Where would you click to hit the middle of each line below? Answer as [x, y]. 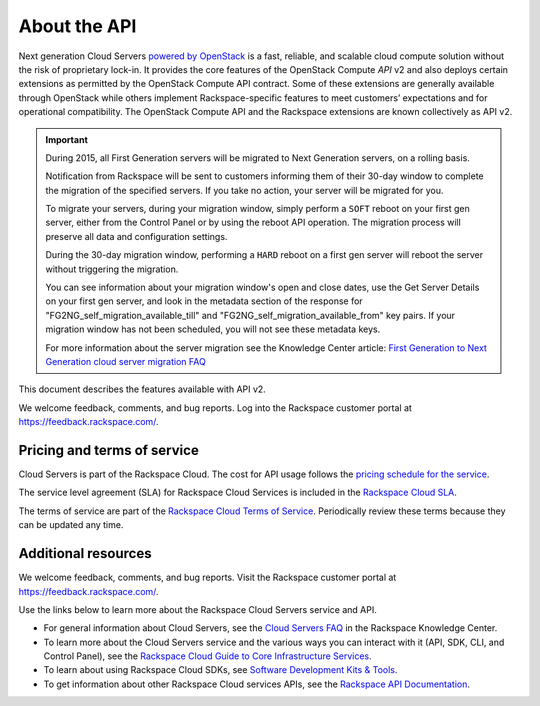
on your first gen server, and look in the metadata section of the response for [204, 301]
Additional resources [85, 553]
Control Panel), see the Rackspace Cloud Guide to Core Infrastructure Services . [207, 656]
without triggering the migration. [112, 269]
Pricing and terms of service [108, 450]
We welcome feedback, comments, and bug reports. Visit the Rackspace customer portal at [207, 577]
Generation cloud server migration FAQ [126, 361]
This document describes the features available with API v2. [142, 389]
